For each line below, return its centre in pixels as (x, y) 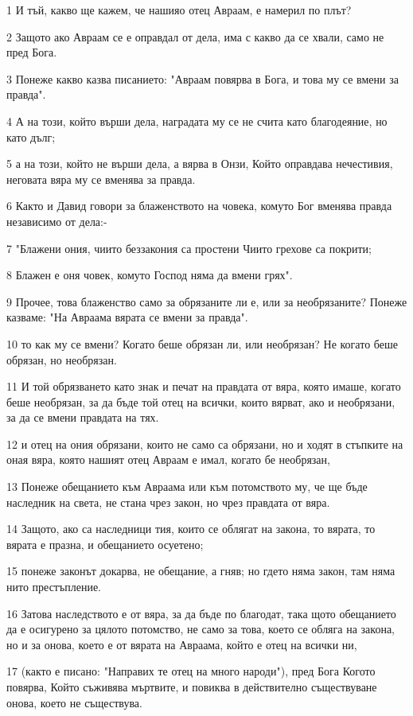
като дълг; (31, 136)
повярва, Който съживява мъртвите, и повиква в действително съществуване (192, 687)
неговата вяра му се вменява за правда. (101, 179)
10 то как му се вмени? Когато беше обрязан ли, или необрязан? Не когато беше (202, 343)
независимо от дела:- (57, 221)
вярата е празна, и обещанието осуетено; (105, 544)
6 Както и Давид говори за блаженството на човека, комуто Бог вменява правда (199, 206)
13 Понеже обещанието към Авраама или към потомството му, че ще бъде (187, 486)
